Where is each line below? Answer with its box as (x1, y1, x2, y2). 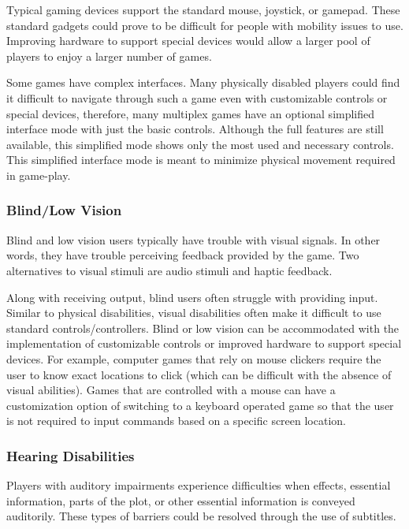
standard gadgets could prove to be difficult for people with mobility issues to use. (6, 17, 403, 33)
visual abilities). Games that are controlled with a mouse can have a (6, 382, 336, 398)
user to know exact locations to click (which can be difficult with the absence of (6, 366, 392, 382)
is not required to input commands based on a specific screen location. (6, 412, 346, 429)
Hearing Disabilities (6, 445, 135, 465)
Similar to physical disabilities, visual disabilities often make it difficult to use (6, 304, 381, 321)
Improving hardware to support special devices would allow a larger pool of (6, 32, 370, 49)
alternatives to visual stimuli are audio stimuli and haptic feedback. (6, 262, 333, 278)
